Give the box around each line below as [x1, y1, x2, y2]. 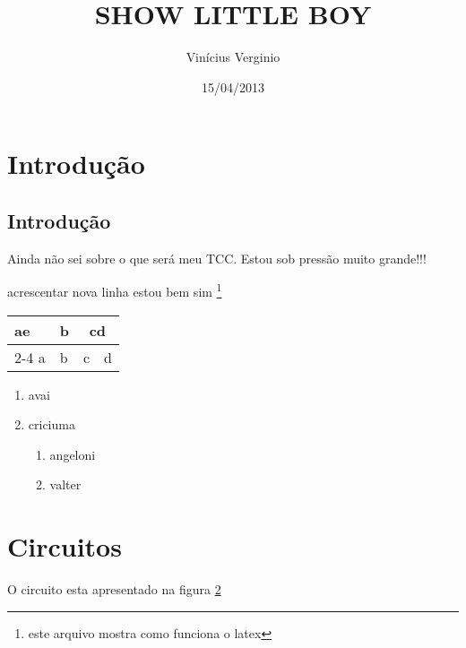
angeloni [49, 445, 96, 463]
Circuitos [7, 528, 122, 565]
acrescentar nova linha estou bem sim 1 [7, 280, 222, 300]
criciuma [28, 415, 75, 434]
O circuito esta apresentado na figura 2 [7, 580, 221, 599]
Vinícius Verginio [186, 48, 280, 66]
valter [49, 475, 82, 494]
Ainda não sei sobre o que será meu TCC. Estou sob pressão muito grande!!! [7, 248, 427, 267]
